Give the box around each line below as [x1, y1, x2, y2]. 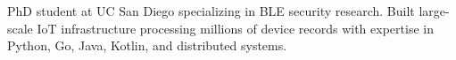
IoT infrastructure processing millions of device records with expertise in [37, 19, 434, 37]
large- [419, 2, 450, 19]
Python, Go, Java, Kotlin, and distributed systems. [7, 36, 287, 55]
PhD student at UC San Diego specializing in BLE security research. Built [7, 2, 415, 19]
